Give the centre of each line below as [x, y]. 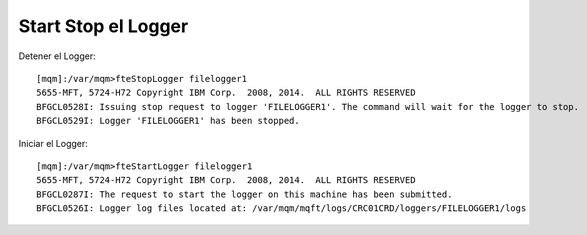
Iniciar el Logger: [53, 143]
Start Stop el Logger [103, 26]
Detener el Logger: [57, 56]
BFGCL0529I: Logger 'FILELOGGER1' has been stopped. [168, 121]
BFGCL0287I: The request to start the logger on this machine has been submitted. [244, 194]
